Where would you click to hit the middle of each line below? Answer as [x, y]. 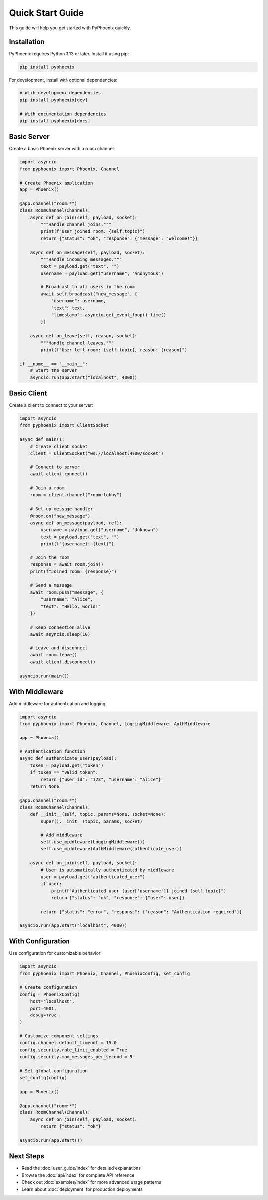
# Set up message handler [62, 509]
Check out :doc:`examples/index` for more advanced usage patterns [91, 1182]
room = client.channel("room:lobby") [76, 495]
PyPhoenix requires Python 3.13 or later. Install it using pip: [69, 54]
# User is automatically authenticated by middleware [107, 870]
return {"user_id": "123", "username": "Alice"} [101, 779]
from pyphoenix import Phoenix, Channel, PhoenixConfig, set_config [105, 973]
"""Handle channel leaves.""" [77, 343]
